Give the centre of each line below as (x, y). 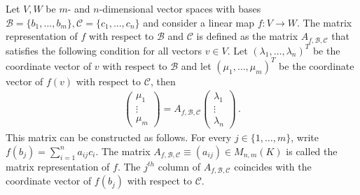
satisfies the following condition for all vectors (104, 50)
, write (305, 137)
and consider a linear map (199, 22)
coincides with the (273, 166)
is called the (312, 151)
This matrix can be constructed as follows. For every (119, 137)
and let (196, 65)
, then (163, 81)
